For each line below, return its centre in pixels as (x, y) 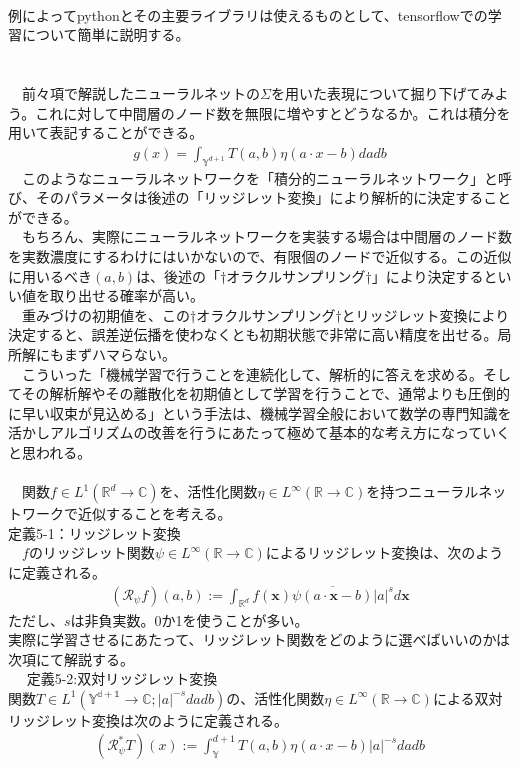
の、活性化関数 (275, 697)
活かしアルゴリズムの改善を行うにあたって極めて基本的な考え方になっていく (259, 432)
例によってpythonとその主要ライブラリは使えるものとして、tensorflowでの (248, 14)
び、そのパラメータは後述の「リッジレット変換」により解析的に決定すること (260, 197)
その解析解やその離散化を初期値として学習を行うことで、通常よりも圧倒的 (265, 393)
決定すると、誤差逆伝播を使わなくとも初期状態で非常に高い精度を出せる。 (253, 334)
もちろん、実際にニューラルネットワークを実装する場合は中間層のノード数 (266, 236)
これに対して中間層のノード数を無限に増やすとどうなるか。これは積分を (273, 112)
